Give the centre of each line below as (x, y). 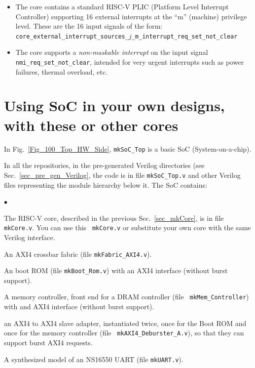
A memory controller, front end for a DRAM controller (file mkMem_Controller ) (127, 297)
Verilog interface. (30, 237)
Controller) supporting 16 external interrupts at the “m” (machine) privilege (131, 16)
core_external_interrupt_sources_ (72, 36)
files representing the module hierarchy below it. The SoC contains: (106, 184)
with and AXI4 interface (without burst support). (79, 307)
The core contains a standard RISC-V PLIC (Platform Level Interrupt (122, 6)
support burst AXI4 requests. (48, 342)
